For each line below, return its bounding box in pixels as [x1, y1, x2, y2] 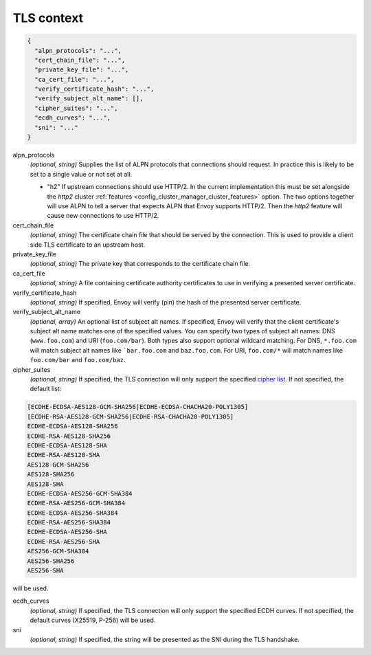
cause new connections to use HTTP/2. [47, 212, 159, 220]
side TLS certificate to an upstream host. [30, 241, 146, 249]
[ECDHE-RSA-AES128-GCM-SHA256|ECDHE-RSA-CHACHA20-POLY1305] [27, 412, 234, 421]
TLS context [12, 10, 84, 25]
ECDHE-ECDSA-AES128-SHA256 [27, 423, 118, 430]
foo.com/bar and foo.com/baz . [30, 356, 126, 364]
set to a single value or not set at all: [30, 170, 133, 178]
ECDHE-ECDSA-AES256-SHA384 [27, 509, 118, 517]
